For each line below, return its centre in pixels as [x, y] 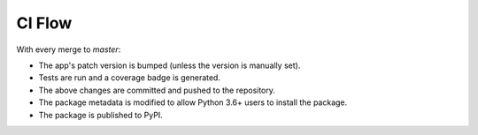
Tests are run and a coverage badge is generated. [130, 78]
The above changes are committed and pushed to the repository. [157, 90]
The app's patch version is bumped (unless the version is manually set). [170, 65]
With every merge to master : [69, 49]
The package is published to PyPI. [100, 115]
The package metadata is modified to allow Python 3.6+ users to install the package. [193, 102]
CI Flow [44, 23]
